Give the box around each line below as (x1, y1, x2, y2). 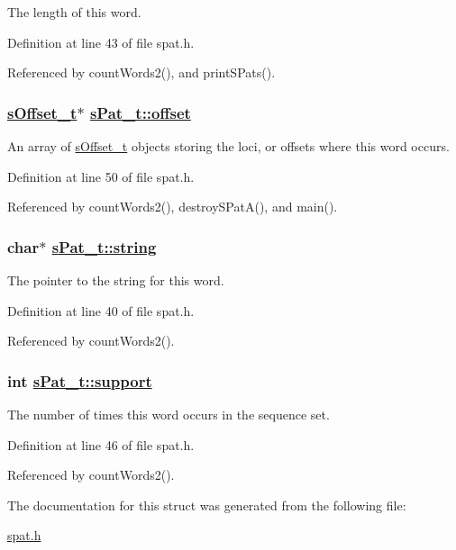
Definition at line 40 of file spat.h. (7, 301, 195, 320)
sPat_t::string (51, 235, 157, 257)
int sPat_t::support (7, 369, 152, 392)
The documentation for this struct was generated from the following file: (7, 495, 406, 514)
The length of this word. (7, 3, 141, 21)
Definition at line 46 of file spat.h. (7, 435, 195, 454)
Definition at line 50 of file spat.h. (7, 167, 195, 185)
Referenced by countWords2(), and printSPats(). (7, 63, 276, 82)
